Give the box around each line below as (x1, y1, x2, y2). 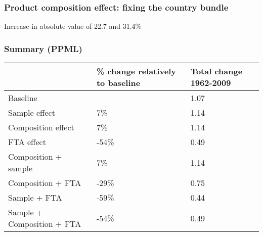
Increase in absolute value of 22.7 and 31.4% (4, 21, 142, 31)
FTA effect (8, 136, 46, 148)
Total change (190, 65, 243, 77)
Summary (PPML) (4, 42, 82, 55)
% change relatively (96, 65, 177, 77)
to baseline (96, 77, 141, 89)
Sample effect (8, 107, 55, 119)
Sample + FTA (8, 192, 62, 204)
